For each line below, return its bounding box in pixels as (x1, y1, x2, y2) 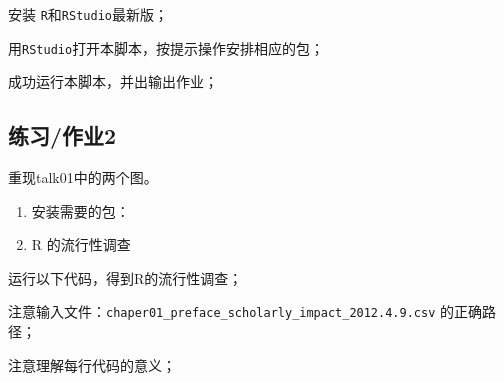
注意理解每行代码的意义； (8, 354, 176, 375)
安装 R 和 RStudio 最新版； (8, 4, 168, 24)
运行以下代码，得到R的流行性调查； (8, 267, 243, 288)
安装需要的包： (31, 200, 130, 221)
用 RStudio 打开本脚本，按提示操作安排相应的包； (8, 37, 325, 58)
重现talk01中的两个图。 (8, 167, 158, 188)
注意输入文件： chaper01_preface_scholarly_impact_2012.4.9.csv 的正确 (8, 301, 482, 322)
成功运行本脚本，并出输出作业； (8, 71, 218, 92)
